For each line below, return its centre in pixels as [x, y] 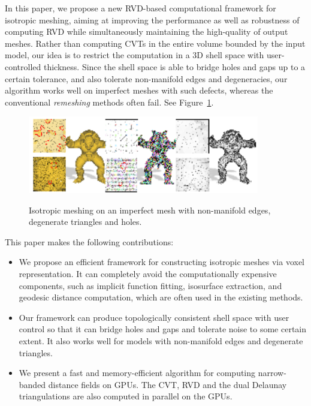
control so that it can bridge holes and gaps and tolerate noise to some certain [163, 329]
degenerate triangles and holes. [85, 222]
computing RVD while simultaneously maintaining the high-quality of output [147, 31]
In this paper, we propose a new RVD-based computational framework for [141, 8]
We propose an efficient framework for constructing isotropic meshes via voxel [161, 262]
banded [32, 384]
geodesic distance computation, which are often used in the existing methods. [161, 297]
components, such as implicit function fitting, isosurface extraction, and [150, 285]
